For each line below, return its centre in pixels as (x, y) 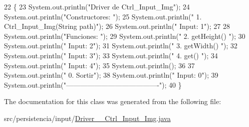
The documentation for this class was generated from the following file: (113, 101)
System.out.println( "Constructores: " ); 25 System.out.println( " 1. (103, 16)
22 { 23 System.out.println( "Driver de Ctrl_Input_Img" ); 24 (97, 6)
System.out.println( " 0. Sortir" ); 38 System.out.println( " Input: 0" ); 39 (111, 75)
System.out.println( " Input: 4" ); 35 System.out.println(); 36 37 (100, 65)
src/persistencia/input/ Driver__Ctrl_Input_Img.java (87, 118)
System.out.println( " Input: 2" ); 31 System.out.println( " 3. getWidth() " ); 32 (121, 46)
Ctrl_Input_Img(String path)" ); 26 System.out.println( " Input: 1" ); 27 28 (117, 26)
